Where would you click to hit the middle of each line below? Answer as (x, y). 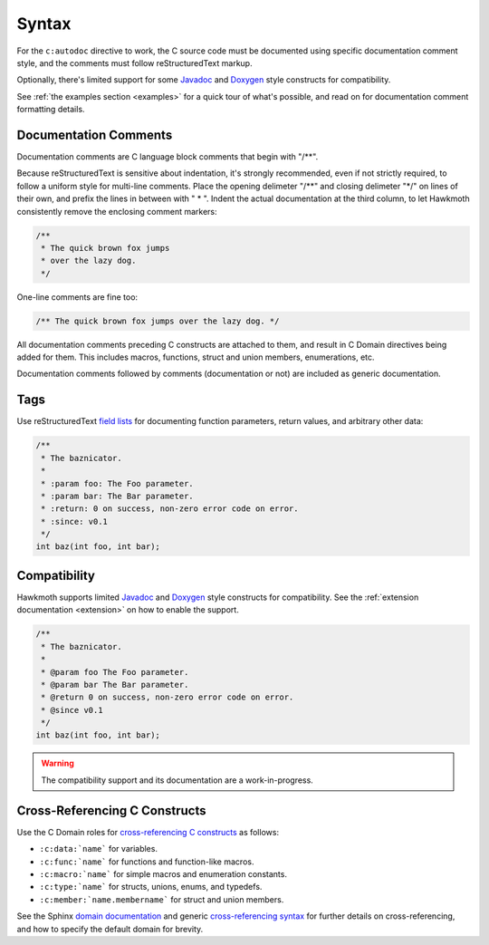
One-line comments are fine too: (77, 297)
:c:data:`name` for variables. (99, 849)
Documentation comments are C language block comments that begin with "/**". (168, 157)
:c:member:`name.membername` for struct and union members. (162, 899)
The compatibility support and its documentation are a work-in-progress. (177, 780)
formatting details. (51, 110)
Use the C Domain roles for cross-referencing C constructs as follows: (148, 832)
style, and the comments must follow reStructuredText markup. (134, 63)
